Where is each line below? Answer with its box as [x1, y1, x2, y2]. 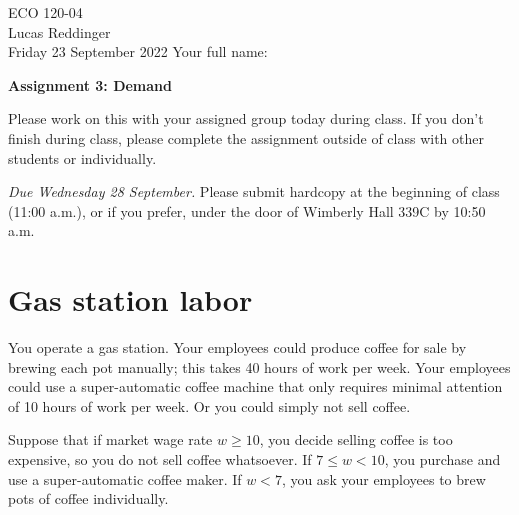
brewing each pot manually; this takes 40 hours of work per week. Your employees [8, 356, 511, 377]
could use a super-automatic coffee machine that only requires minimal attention [8, 376, 503, 397]
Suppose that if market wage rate [8, 429, 213, 450]
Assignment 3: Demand [8, 74, 172, 95]
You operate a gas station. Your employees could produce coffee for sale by [8, 337, 467, 358]
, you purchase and [384, 449, 501, 470]
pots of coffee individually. [8, 488, 169, 509]
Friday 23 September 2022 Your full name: [8, 41, 268, 62]
